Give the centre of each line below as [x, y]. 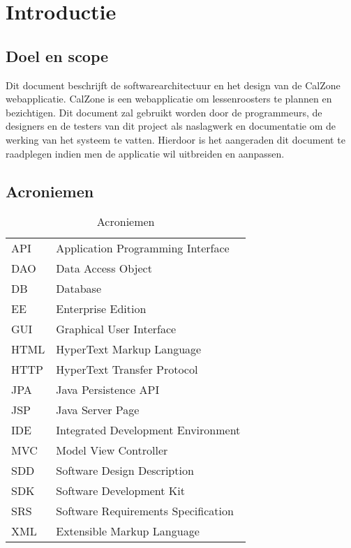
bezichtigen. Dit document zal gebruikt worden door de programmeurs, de [164, 112]
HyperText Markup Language [129, 349]
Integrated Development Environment [148, 430]
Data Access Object [104, 268]
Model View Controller [112, 450]
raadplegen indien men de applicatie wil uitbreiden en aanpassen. [145, 153]
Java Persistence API [108, 390]
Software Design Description [125, 471]
